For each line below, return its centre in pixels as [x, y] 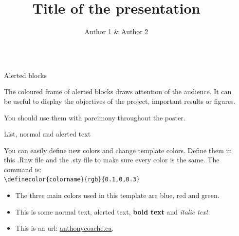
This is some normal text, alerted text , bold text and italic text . [113, 211]
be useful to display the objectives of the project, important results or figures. [120, 101]
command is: [23, 169]
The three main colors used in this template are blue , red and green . [117, 195]
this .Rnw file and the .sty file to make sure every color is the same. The [112, 160]
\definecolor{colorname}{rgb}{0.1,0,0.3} [72, 180]
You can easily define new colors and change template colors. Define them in [118, 150]
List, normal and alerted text [47, 134]
